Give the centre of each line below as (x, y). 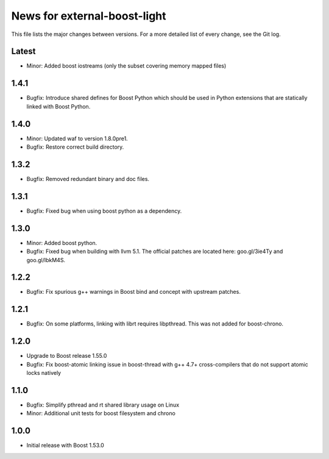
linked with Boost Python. (58, 106)
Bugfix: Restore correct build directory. (75, 147)
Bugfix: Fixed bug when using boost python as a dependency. (104, 211)
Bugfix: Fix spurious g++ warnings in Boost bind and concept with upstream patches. (133, 292)
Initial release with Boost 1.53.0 (65, 446)
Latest (23, 52)
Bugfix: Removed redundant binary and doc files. (88, 179)
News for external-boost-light (89, 16)
